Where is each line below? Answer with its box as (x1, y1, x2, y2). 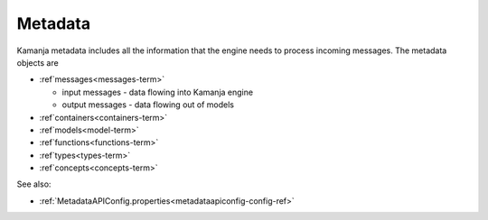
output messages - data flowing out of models (61, 99, 235, 110)
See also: (16, 179, 52, 189)
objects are (16, 57, 59, 68)
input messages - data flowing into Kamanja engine (61, 87, 253, 97)
